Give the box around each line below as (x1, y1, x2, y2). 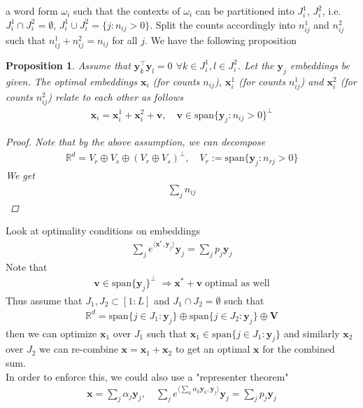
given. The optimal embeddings (6, 73, 137, 88)
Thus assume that (6, 293, 83, 307)
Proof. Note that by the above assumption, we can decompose (6, 134, 266, 149)
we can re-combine (39, 342, 118, 356)
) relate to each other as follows (48, 89, 183, 104)
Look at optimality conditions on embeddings (6, 223, 201, 238)
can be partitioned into (195, 3, 294, 17)
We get (6, 168, 35, 183)
